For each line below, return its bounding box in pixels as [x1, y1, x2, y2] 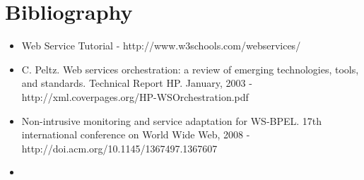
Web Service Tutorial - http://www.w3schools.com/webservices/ [21, 38, 301, 53]
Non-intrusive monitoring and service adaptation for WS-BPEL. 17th [21, 113, 322, 128]
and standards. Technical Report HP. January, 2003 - [21, 76, 252, 90]
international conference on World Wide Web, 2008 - [21, 127, 250, 142]
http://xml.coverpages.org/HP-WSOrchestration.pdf [21, 89, 249, 104]
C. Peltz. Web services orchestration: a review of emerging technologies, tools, [21, 61, 359, 76]
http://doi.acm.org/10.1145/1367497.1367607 [21, 140, 218, 155]
